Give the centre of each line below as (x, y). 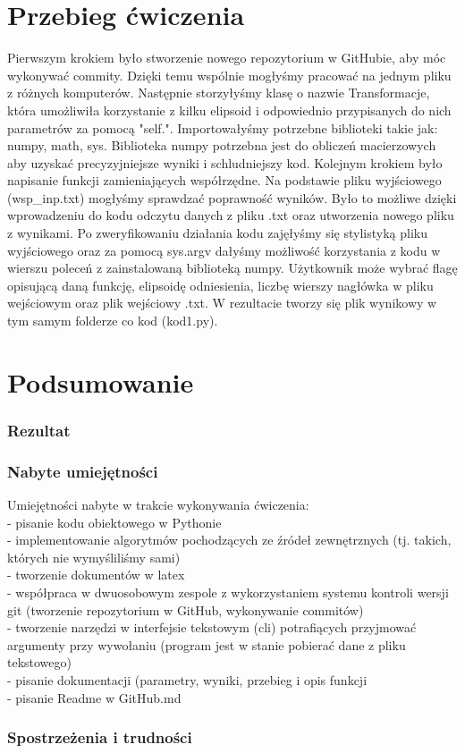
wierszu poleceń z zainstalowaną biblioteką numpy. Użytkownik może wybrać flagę (232, 268)
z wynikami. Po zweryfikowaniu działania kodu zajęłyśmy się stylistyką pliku (218, 233)
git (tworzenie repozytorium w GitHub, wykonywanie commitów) (186, 609)
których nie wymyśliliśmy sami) (94, 557)
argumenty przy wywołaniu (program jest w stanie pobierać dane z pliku (207, 644)
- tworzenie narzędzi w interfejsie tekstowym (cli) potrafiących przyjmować (212, 627)
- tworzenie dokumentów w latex (96, 575)
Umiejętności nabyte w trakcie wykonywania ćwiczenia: (158, 505)
